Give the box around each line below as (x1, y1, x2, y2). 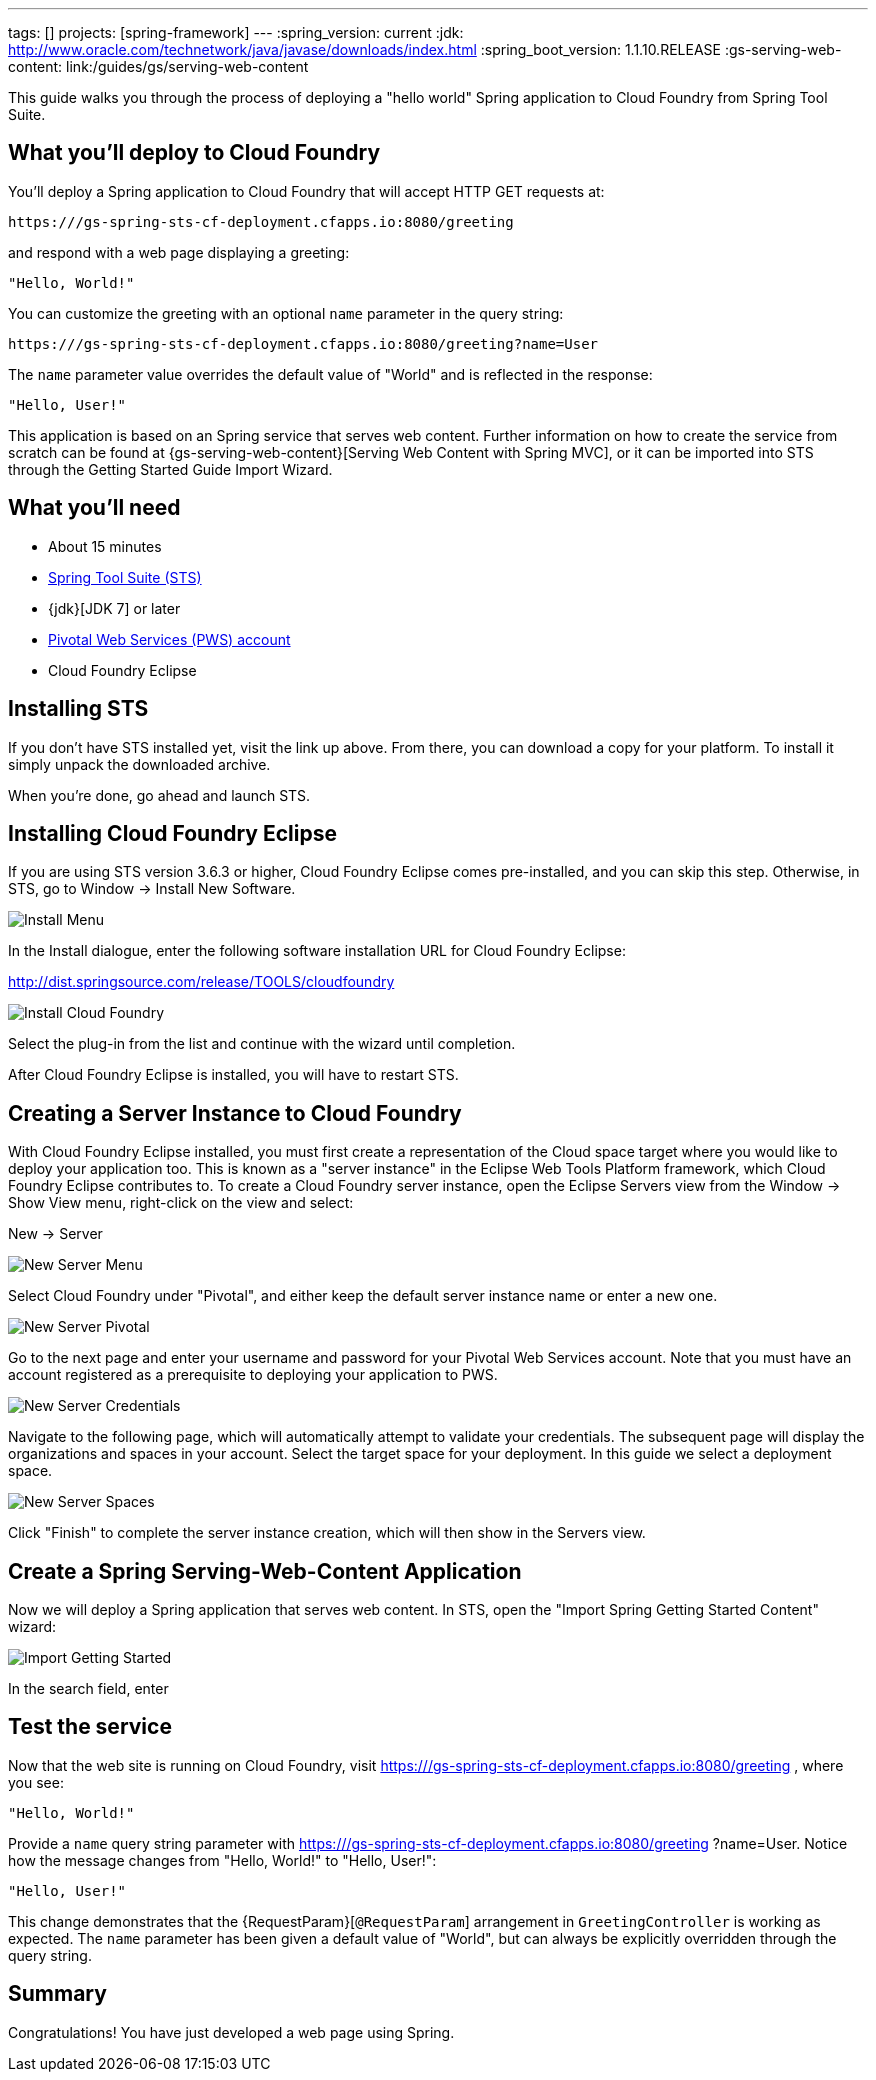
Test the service (8, 1714, 172, 1740)
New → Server (8, 1225, 103, 1243)
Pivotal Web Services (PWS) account (48, 630, 291, 648)
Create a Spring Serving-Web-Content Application (8, 1558, 522, 1584)
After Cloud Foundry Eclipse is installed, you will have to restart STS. (8, 1066, 459, 1084)
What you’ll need (8, 495, 181, 521)
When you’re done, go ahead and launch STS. (8, 786, 311, 804)
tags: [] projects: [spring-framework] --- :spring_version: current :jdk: (8, 24, 464, 41)
